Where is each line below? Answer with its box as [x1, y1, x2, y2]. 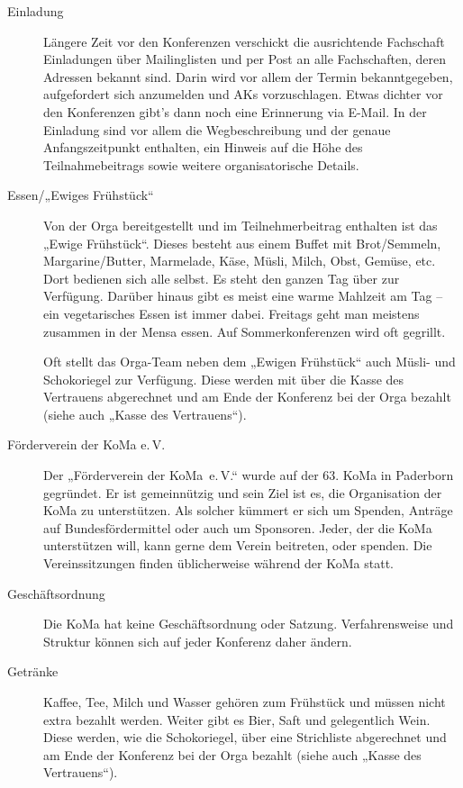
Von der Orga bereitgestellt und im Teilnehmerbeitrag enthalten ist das [43, 215, 438, 234]
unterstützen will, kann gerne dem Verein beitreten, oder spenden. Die [43, 536, 432, 555]
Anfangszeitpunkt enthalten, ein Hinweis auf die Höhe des [43, 138, 363, 157]
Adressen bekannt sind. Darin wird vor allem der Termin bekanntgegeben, [43, 67, 453, 86]
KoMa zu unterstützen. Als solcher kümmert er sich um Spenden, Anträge [43, 501, 453, 520]
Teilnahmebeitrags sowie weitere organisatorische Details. [43, 155, 359, 174]
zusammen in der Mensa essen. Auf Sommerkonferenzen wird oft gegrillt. [43, 322, 446, 340]
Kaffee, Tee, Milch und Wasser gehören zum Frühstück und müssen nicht [43, 693, 446, 711]
